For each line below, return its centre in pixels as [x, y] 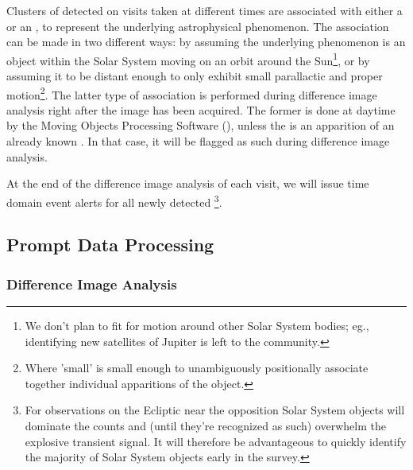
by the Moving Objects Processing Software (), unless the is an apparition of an [201, 125]
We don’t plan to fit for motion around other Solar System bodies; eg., [197, 326]
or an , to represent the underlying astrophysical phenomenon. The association [198, 26]
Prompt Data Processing [110, 245]
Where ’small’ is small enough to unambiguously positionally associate [197, 368]
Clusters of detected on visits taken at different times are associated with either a [205, 10]
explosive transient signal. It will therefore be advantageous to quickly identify [216, 441]
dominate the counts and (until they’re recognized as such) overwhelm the [205, 426]
